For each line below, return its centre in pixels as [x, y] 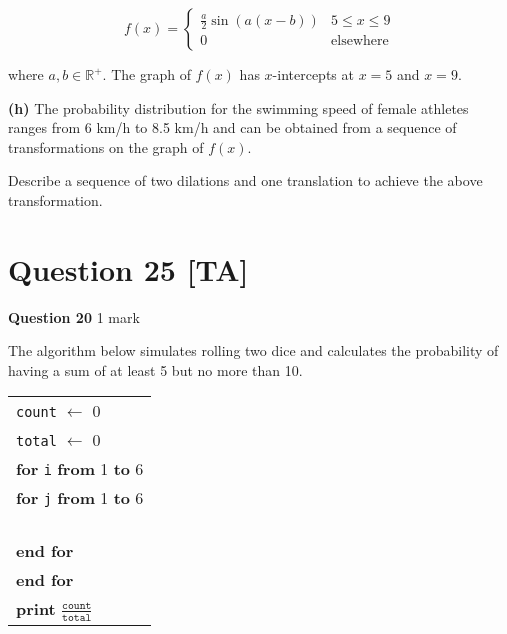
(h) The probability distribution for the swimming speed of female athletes [238, 107]
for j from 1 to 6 [80, 498]
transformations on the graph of [106, 146]
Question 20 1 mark [74, 316]
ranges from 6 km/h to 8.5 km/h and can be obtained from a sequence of [232, 127]
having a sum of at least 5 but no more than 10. [155, 369]
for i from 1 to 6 [80, 469]
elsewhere [360, 41]
